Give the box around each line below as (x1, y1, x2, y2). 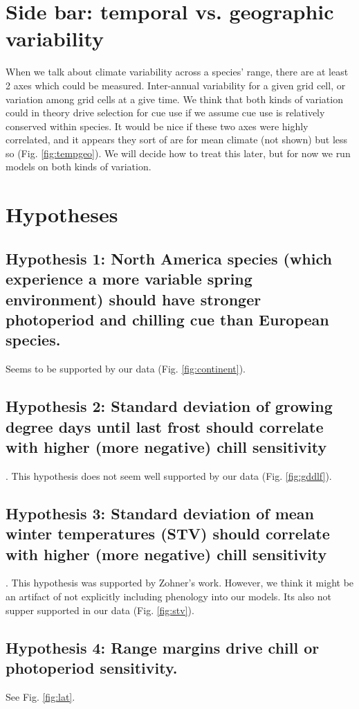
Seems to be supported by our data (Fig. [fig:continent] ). (6, 361, 246, 376)
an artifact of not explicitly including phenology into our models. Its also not (6, 589, 331, 603)
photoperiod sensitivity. (6, 656, 178, 678)
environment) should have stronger (6, 288, 261, 309)
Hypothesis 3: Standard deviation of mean (6, 502, 314, 523)
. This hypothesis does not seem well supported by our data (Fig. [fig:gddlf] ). (6, 468, 332, 483)
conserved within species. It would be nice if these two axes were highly (6, 118, 309, 133)
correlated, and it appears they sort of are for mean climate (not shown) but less (6, 132, 348, 147)
